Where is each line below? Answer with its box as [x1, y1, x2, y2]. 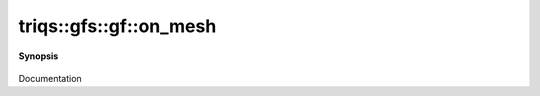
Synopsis [18, 50, 59, 62]
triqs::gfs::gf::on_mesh [18, 15, 217, 37]
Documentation [18, 72, 82, 84]
